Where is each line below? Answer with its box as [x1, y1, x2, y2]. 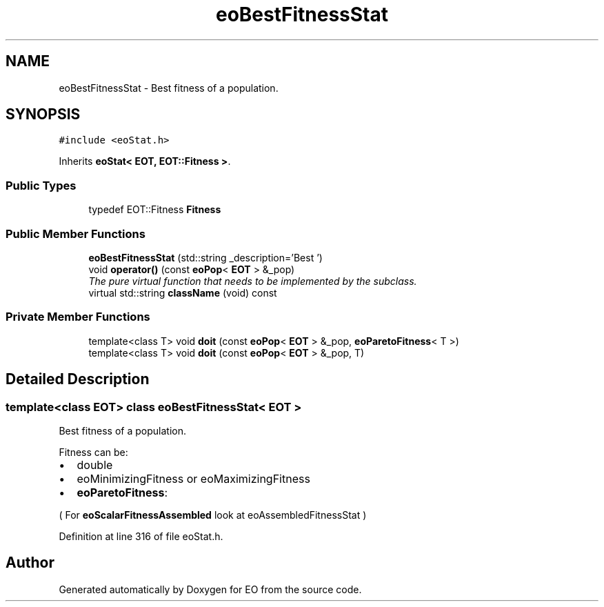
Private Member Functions [6, 310, 150, 324]
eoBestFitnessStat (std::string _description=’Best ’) [88, 251, 323, 263]
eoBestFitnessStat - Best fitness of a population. [59, 81, 279, 94]
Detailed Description [6, 370, 150, 388]
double [77, 457, 113, 472]
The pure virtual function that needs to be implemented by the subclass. [88, 275, 417, 287]
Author [6, 554, 54, 572]
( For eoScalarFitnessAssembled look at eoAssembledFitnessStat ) [59, 508, 367, 521]
